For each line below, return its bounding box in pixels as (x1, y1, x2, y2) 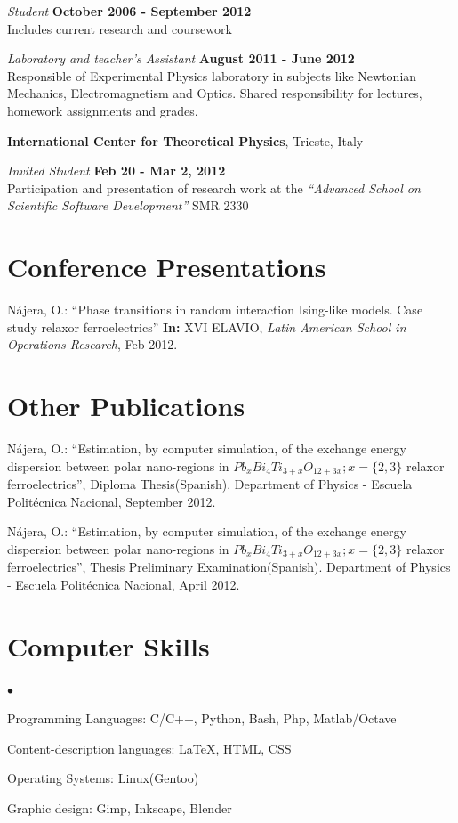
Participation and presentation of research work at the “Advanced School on (7, 178, 421, 197)
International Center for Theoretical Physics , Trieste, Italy (7, 131, 364, 150)
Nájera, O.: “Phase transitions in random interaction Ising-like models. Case (7, 300, 423, 319)
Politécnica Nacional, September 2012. (7, 492, 216, 510)
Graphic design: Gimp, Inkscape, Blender (7, 798, 232, 817)
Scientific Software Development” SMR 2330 (7, 196, 249, 215)
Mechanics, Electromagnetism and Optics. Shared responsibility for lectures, (7, 84, 422, 102)
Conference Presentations (7, 249, 326, 285)
